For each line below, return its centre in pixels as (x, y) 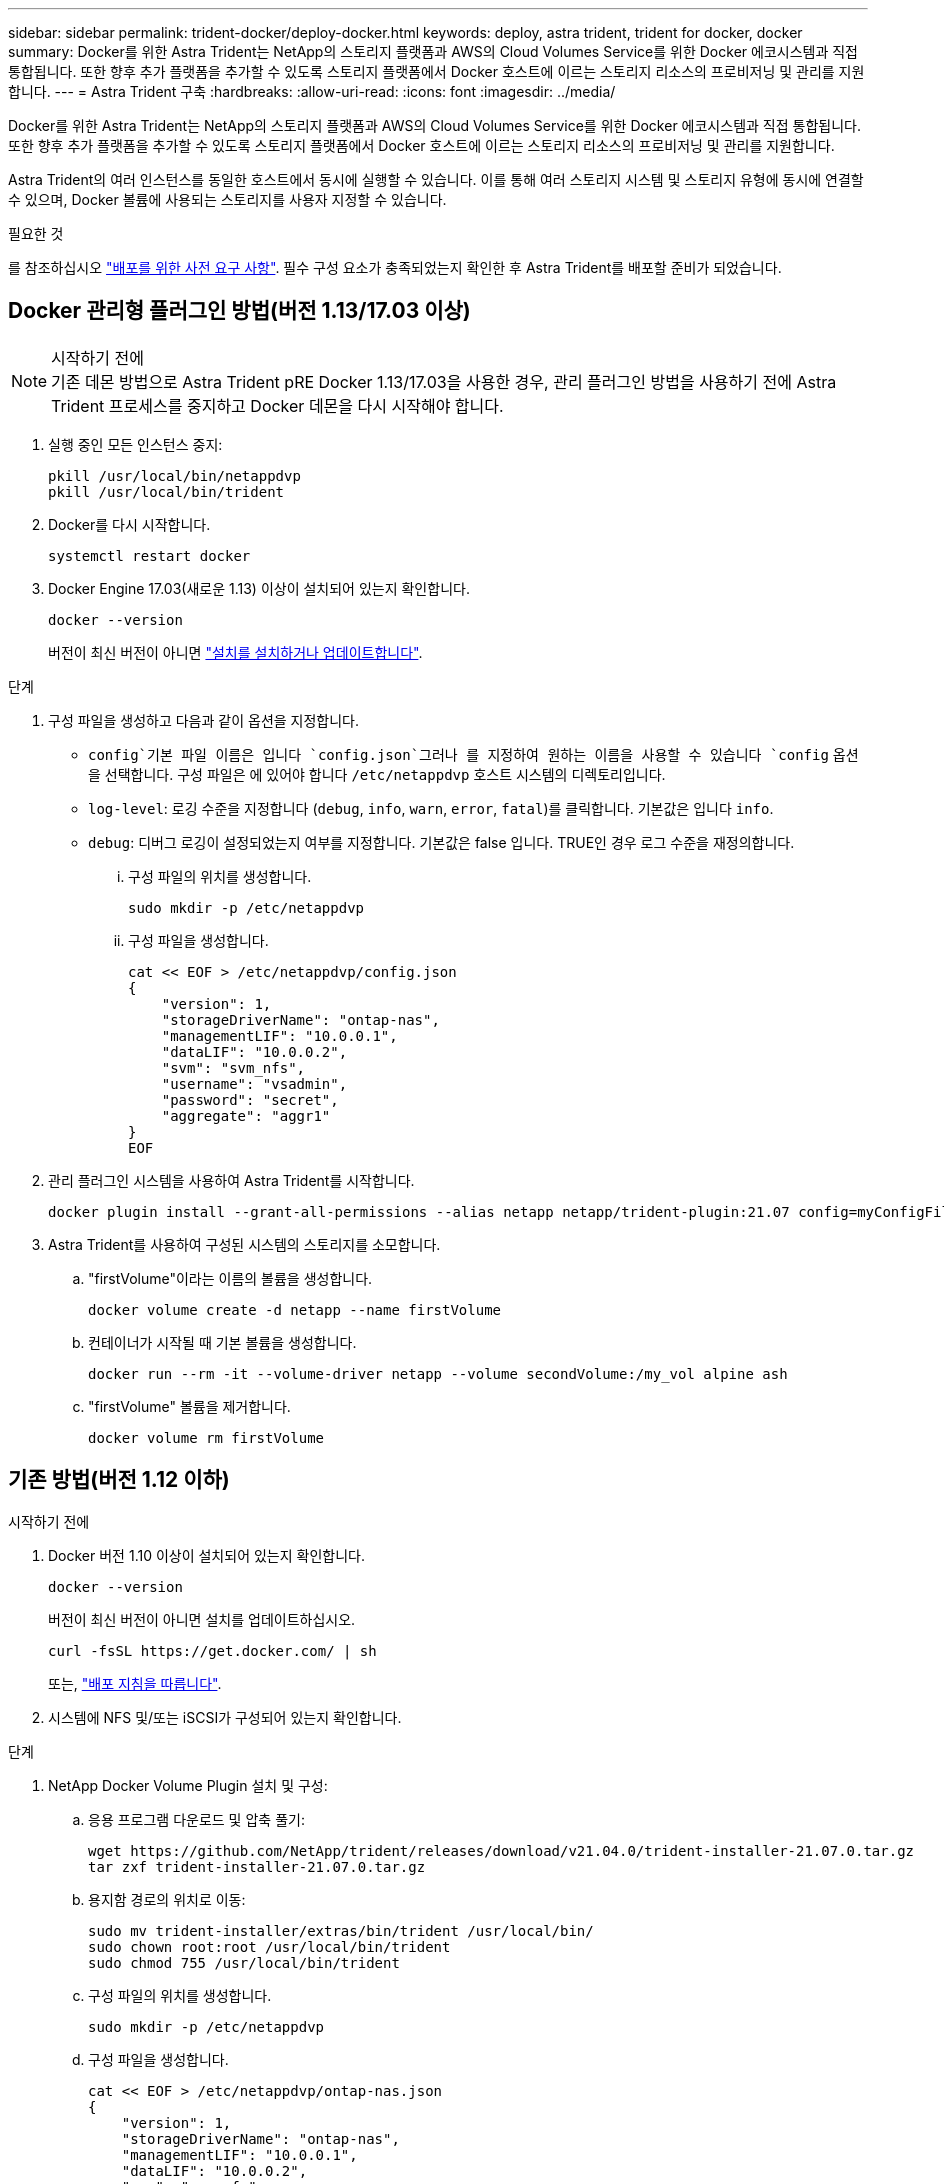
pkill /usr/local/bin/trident (166, 491)
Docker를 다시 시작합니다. (129, 524)
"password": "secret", (250, 1099)
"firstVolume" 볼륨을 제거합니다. (189, 1406)
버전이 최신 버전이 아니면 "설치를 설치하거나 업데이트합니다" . (235, 652)
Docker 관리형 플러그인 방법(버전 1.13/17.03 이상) (239, 311)
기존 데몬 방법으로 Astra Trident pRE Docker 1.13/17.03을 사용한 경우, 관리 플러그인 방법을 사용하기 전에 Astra (444, 381)
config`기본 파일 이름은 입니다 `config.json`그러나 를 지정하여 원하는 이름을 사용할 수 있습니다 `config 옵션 (473, 754)
